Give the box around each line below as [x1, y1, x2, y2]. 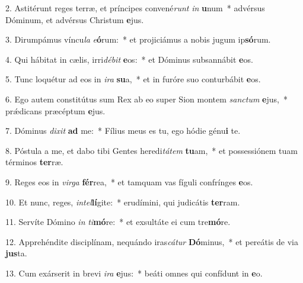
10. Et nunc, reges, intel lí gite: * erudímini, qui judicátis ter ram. [5, 195, 240, 208]
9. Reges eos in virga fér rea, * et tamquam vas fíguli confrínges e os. [5, 175, 253, 188]
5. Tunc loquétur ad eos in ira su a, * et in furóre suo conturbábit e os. [5, 73, 261, 85]
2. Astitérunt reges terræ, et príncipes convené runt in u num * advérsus [5, 2, 265, 14]
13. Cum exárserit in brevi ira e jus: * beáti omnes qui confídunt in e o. [5, 266, 263, 279]
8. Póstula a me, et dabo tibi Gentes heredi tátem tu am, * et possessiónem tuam [5, 144, 298, 156]
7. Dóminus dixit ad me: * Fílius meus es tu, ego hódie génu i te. [5, 124, 241, 137]
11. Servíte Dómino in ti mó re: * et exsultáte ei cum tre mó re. [5, 216, 231, 228]
